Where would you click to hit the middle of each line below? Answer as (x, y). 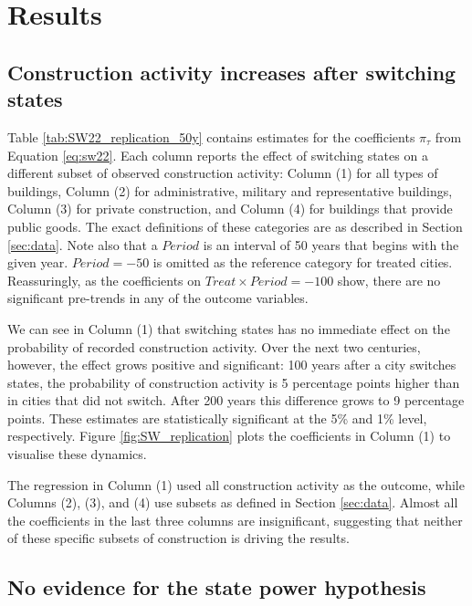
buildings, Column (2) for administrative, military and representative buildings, (230, 190)
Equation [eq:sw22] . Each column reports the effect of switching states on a (218, 155)
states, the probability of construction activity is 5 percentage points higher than (234, 382)
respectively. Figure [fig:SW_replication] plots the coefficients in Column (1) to (229, 436)
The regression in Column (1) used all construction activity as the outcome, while (236, 484)
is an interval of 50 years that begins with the (331, 244)
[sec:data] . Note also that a (83, 244)
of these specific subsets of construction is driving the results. (178, 538)
